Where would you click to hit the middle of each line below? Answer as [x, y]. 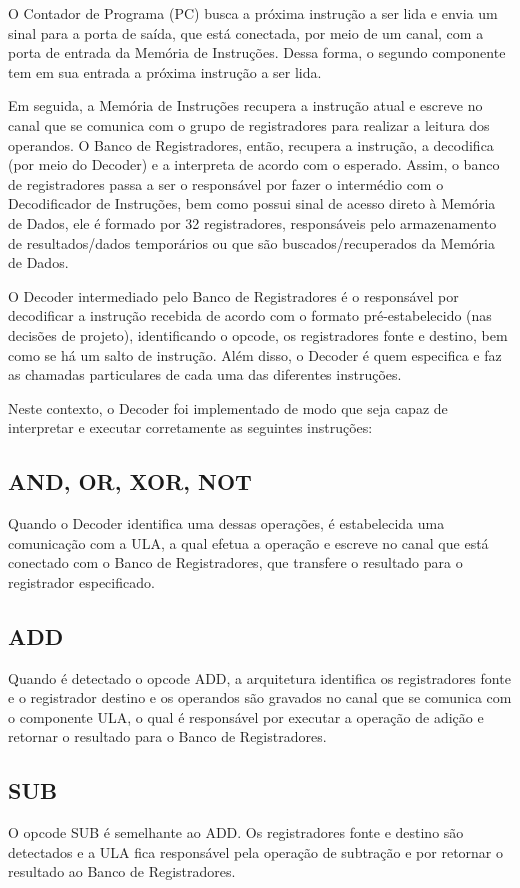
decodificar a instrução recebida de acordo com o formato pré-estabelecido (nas [250, 315]
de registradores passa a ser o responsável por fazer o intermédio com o [226, 183]
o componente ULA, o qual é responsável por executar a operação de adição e [246, 716]
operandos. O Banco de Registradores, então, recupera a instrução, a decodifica [251, 144]
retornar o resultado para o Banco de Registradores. [167, 736]
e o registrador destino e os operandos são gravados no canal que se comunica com [260, 697]
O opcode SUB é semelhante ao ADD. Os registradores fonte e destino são [236, 832]
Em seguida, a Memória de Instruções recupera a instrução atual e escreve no [245, 105]
